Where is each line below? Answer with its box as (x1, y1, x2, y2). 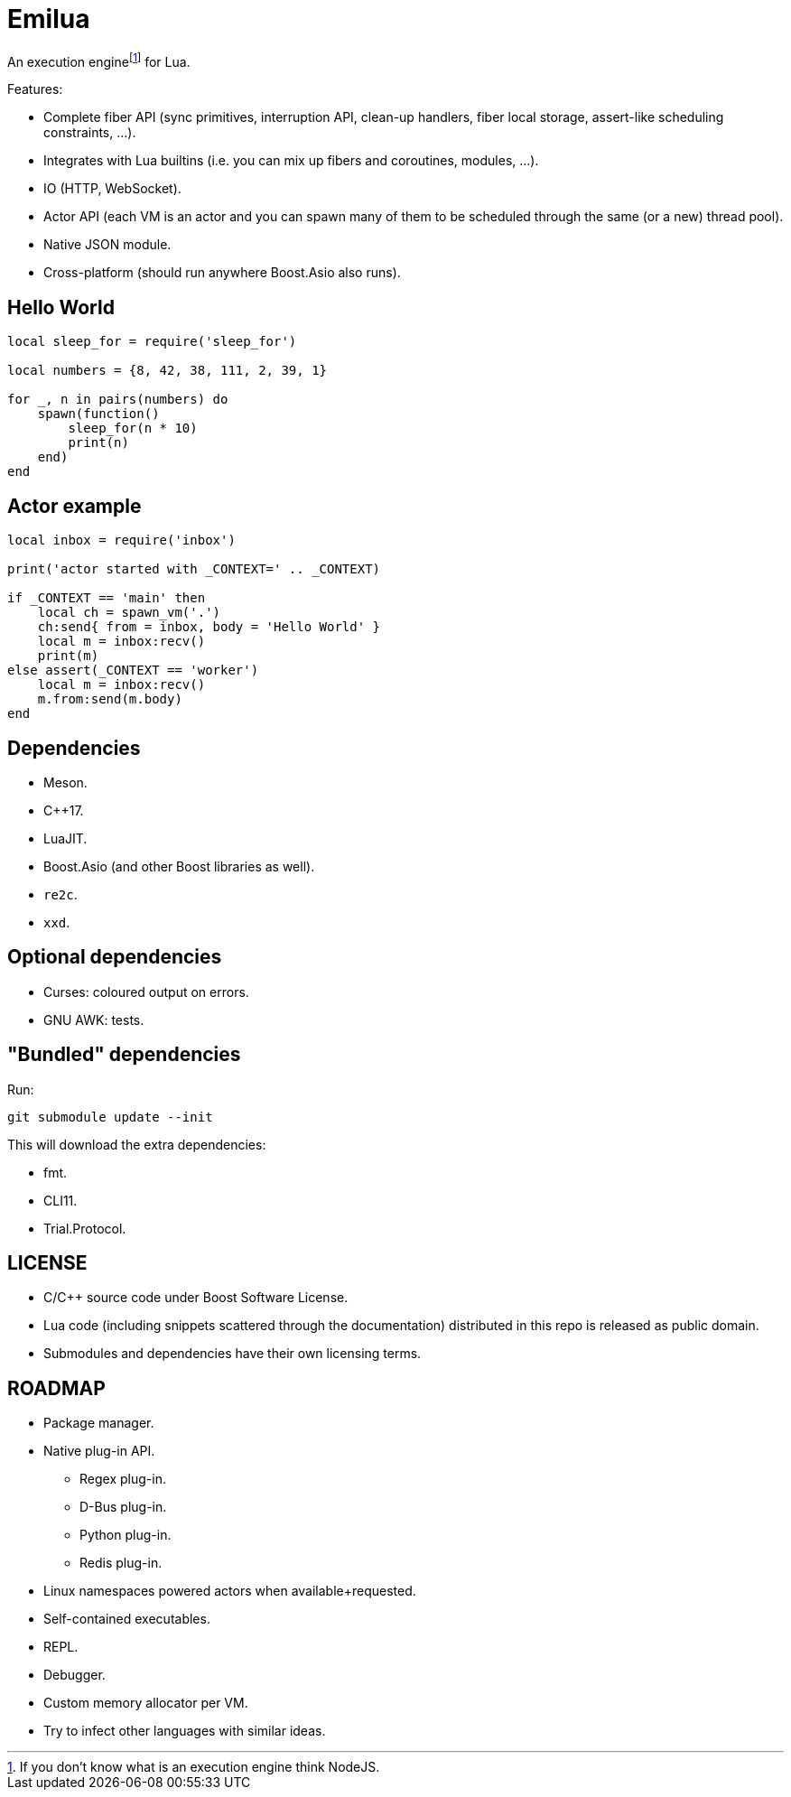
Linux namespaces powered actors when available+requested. (43, 1583, 416, 1599)
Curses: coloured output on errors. (43, 983, 249, 1000)
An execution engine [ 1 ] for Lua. (7, 51, 191, 70)
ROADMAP (7, 1376, 106, 1400)
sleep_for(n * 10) (68, 421, 198, 436)
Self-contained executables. (43, 1611, 210, 1627)
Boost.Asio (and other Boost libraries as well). (43, 858, 315, 874)
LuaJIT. (43, 830, 88, 846)
